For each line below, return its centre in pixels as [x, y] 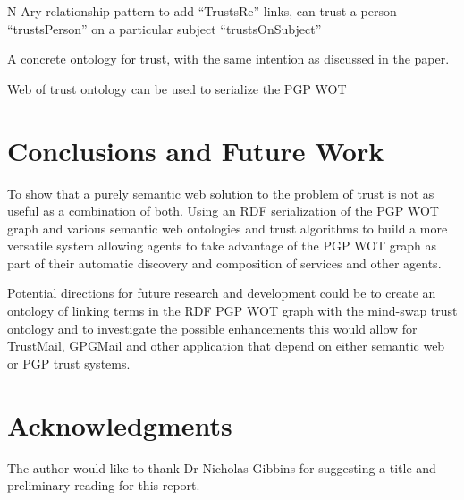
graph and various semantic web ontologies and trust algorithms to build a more [228, 228]
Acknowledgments [120, 424]
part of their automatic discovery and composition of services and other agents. [224, 263]
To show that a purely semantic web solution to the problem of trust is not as [221, 193]
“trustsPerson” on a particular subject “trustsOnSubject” [165, 28]
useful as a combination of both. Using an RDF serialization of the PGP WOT [223, 211]
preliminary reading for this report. [104, 485]
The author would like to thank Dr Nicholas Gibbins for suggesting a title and [222, 467]
